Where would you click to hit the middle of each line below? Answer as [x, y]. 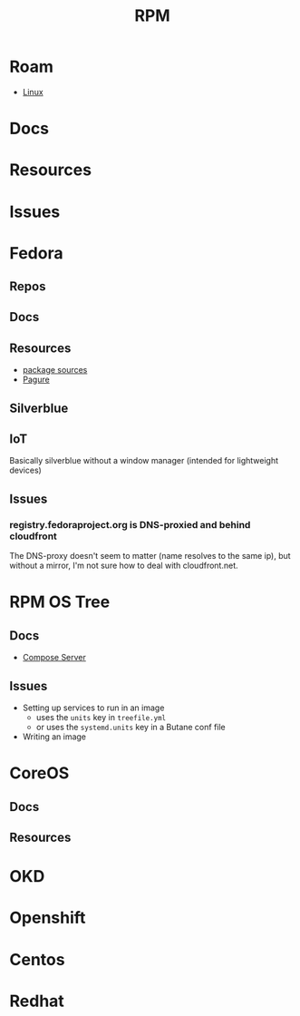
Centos [37, 959]
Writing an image [54, 737]
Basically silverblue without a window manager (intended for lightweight [144, 461]
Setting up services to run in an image [93, 708]
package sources [55, 370]
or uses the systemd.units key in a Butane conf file [131, 727]
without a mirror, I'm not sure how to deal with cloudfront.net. [124, 566]
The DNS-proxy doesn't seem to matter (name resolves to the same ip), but [150, 556]
